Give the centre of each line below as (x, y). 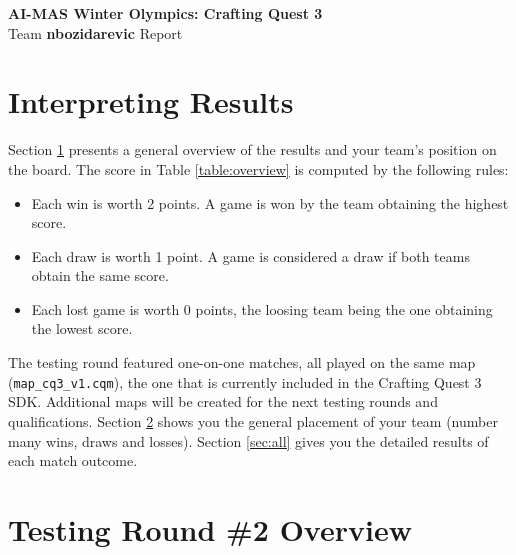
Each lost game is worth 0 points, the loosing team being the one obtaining (262, 308)
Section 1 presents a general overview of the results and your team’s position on (252, 149)
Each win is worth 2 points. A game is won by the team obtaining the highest (270, 202)
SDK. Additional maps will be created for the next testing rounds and (223, 401)
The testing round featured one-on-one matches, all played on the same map (242, 362)
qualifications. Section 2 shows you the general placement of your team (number (253, 420)
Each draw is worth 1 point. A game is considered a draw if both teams (250, 255)
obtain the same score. (100, 275)
